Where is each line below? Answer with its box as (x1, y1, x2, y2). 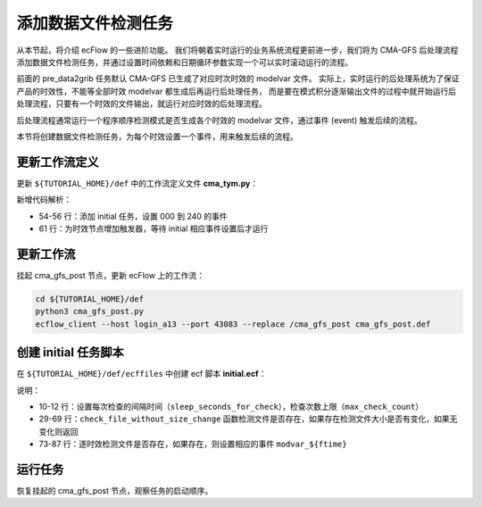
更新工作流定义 (16, 154, 99, 170)
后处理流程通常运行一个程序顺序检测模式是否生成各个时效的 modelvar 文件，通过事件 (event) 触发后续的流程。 (16, 114, 423, 125)
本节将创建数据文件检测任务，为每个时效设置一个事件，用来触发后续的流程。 (16, 130, 298, 142)
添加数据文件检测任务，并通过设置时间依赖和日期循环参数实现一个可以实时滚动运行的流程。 (16, 56, 353, 67)
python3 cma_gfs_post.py (35, 306, 145, 317)
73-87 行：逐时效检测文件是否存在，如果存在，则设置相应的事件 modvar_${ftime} (38, 438, 347, 450)
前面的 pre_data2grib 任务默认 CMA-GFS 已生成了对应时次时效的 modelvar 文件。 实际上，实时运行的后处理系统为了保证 (16, 73, 460, 84)
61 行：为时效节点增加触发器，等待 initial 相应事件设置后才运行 (38, 223, 269, 234)
